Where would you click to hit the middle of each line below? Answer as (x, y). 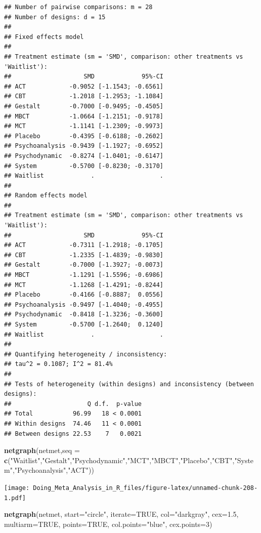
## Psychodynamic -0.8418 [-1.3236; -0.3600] (84, 315)
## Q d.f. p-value (73, 404)
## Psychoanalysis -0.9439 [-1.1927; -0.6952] (84, 146)
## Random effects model (46, 196)
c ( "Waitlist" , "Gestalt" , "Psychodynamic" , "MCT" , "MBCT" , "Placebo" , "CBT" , (119, 460)
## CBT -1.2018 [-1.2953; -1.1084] (84, 96)
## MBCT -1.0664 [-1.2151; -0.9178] (84, 116)
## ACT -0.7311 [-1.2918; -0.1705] (84, 245)
